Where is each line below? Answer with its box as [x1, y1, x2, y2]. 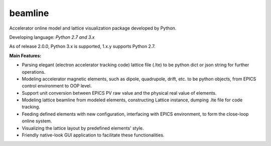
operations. [22, 69, 46, 75]
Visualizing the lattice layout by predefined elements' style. [22, 125, 144, 131]
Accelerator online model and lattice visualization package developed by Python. [9, 25, 177, 31]
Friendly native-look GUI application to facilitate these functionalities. [22, 132, 165, 138]
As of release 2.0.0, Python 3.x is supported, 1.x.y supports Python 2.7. [9, 43, 156, 50]
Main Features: [9, 53, 42, 59]
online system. [22, 118, 52, 124]
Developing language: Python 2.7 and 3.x [9, 34, 95, 40]
